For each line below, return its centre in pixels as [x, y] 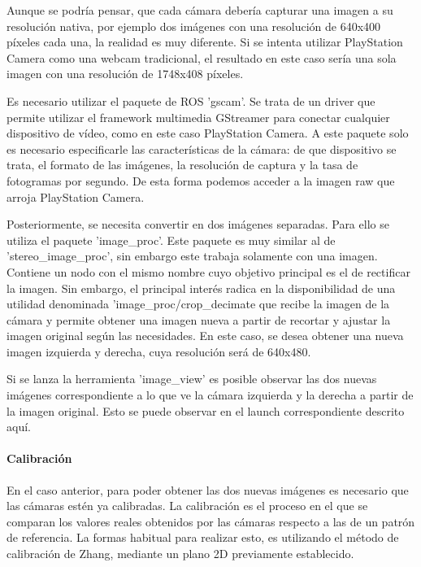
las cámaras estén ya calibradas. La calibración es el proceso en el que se [187, 506]
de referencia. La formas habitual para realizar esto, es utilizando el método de [203, 537]
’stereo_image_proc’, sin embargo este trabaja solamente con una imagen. [192, 256]
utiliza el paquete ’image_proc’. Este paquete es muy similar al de [171, 240]
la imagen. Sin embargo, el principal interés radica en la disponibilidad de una [201, 288]
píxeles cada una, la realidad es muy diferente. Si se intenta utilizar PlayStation [205, 42]
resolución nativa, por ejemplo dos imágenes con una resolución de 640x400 [194, 26]
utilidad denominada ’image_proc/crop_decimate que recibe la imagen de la [198, 304]
